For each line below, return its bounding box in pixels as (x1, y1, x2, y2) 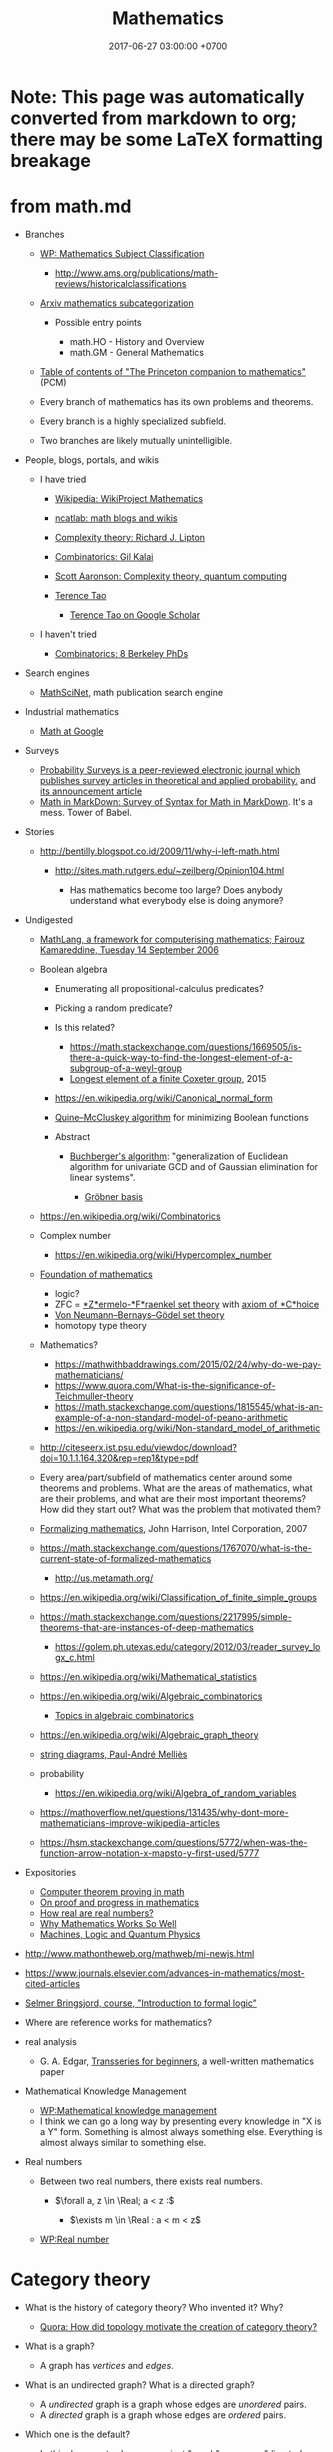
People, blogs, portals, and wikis (24, 453, 160, 466)
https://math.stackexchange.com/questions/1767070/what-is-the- (39, 1542, 312, 1554)
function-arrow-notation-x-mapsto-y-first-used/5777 (39, 1847, 260, 1859)
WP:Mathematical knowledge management (39, 2104, 217, 2116)
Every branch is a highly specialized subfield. (39, 415, 227, 427)
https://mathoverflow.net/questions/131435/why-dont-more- (39, 1806, 289, 1818)
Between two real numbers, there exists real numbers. (39, 2175, 263, 2187)
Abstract (54, 1130, 91, 1142)
